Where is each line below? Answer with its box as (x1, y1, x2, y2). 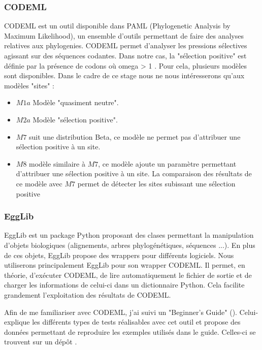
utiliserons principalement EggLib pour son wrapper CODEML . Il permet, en (4, 260, 245, 270)
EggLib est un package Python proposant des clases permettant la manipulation (4, 230, 254, 240)
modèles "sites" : (4, 80, 54, 90)
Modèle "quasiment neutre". (32, 97, 119, 108)
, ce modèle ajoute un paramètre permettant (98, 158, 237, 169)
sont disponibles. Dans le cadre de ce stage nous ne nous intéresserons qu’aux (4, 70, 245, 81)
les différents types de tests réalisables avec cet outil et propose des (32, 316, 241, 327)
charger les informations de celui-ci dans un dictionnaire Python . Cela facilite (4, 279, 245, 290)
